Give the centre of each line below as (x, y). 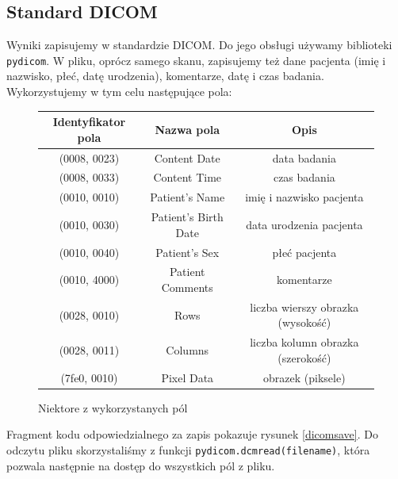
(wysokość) (304, 322)
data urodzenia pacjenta (304, 224)
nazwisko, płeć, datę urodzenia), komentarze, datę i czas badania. (165, 76)
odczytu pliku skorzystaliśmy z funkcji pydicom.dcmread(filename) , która (188, 449)
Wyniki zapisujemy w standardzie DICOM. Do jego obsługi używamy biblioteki (199, 45)
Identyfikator (89, 122)
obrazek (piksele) (304, 377)
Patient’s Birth (187, 217)
